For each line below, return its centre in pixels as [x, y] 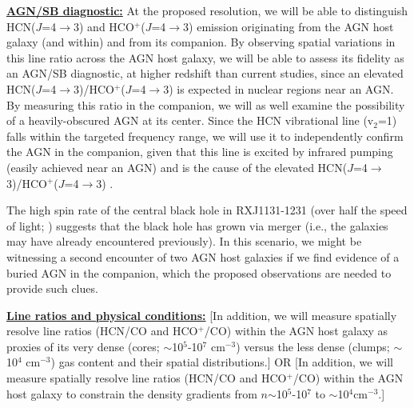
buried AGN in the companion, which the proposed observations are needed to [199, 272]
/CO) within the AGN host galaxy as [296, 331]
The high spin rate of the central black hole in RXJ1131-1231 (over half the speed [207, 210]
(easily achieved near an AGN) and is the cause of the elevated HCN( [177, 167]
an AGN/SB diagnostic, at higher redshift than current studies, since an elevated [205, 73]
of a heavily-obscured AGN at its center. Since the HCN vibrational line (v [190, 120]
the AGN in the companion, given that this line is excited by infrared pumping [200, 152]
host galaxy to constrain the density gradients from [132, 393]
